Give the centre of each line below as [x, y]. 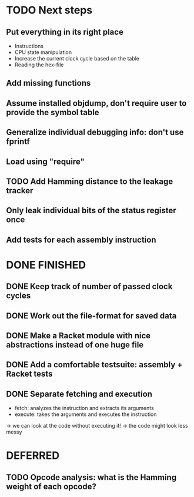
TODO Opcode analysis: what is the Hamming [91, 477]
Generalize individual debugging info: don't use [95, 132]
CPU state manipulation [43, 52]
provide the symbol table [53, 112]
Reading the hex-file [39, 65]
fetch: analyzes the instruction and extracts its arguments [84, 408]
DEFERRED [33, 456]
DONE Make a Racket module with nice [78, 336]
